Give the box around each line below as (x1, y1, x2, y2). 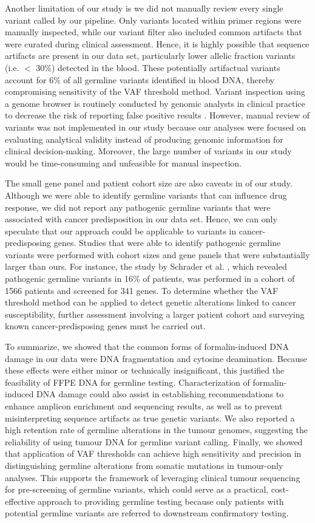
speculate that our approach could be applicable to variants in (5, 224, 237, 237)
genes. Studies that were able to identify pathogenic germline (53, 236, 281, 249)
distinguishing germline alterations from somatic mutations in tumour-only (5, 459, 283, 471)
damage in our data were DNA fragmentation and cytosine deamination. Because (5, 352, 307, 364)
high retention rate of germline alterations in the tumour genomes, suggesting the (5, 423, 308, 436)
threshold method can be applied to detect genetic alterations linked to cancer (5, 296, 296, 309)
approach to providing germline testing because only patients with (38, 494, 284, 507)
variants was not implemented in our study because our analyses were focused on (5, 120, 307, 133)
